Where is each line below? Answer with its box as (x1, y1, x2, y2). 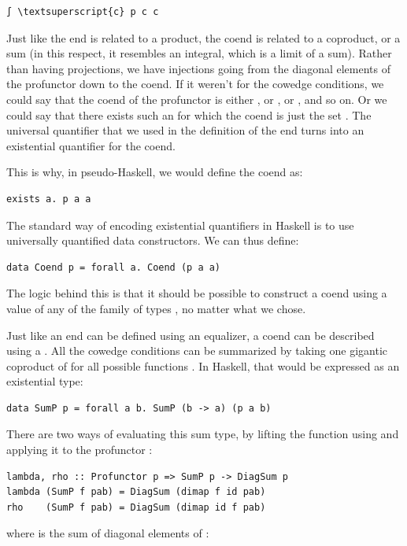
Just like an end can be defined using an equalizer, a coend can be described (6, 326, 375, 343)
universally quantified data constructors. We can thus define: (6, 232, 299, 249)
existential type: (6, 373, 83, 389)
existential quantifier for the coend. (6, 137, 176, 153)
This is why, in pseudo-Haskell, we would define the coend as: (6, 164, 303, 180)
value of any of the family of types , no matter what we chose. (6, 300, 306, 316)
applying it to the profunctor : (6, 441, 153, 458)
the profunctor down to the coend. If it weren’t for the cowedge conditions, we (6, 76, 384, 92)
